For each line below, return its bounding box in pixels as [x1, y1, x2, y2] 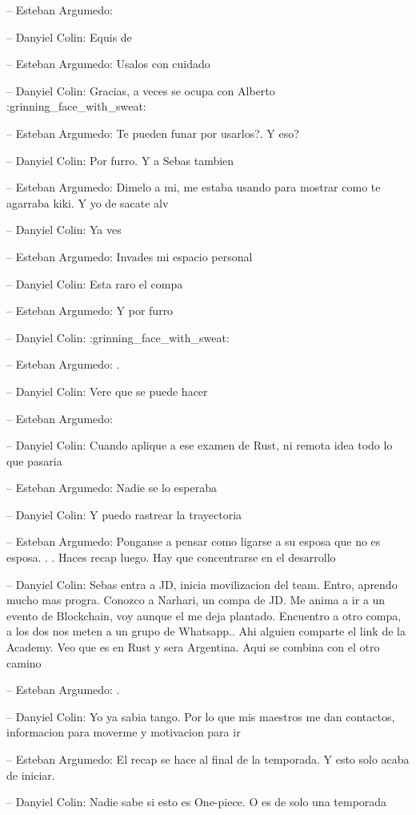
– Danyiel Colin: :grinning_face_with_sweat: [6, 329, 230, 345]
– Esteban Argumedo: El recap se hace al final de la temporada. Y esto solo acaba [6, 751, 410, 767]
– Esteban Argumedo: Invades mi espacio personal [6, 248, 253, 264]
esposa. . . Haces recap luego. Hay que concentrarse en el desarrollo [6, 549, 336, 566]
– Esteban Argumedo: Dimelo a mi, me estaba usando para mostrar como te [6, 179, 381, 196]
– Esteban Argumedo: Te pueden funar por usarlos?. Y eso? [6, 124, 299, 141]
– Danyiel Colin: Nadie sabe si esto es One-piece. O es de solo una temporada [6, 793, 387, 810]
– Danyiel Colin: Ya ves [6, 221, 122, 238]
